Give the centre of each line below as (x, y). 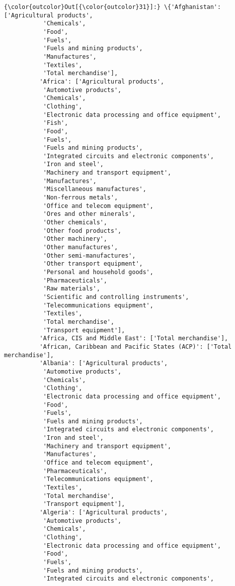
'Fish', (55, 123)
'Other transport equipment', (93, 264)
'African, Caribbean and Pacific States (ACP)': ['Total (136, 346)
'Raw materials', (72, 289)
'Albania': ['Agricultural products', (104, 363)
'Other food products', (82, 231)
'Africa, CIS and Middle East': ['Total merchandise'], (134, 339)
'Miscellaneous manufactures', (95, 189)
